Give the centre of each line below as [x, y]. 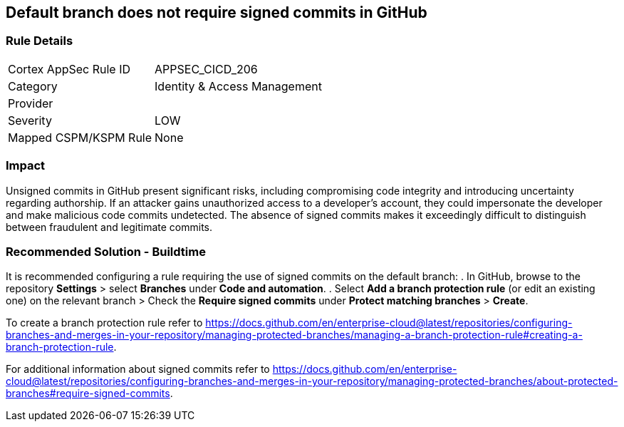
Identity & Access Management [238, 86]
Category [33, 86]
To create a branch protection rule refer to [104, 323]
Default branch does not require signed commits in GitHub [217, 12]
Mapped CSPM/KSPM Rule [80, 137]
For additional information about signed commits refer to [138, 369]
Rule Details [40, 41]
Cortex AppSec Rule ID [69, 69]
